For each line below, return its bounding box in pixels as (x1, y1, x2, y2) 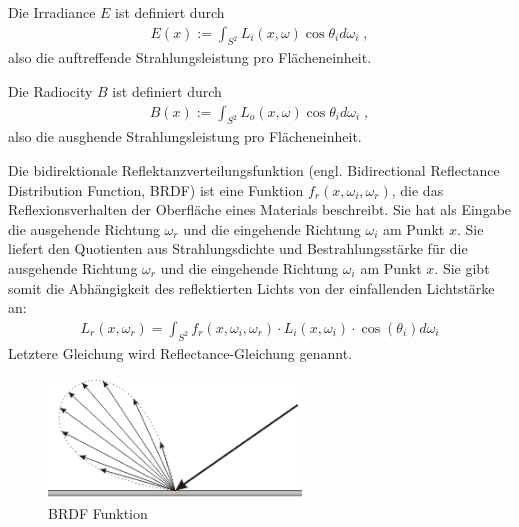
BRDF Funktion (48, 503, 148, 524)
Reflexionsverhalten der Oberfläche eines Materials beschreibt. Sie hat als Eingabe (8, 199, 512, 220)
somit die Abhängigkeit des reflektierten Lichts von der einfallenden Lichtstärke (8, 277, 495, 298)
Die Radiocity (8, 81, 93, 102)
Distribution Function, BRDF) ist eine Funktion (8, 179, 304, 200)
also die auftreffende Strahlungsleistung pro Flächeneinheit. (8, 47, 372, 68)
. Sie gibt (434, 258, 490, 278)
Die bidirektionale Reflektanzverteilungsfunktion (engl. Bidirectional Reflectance (8, 160, 500, 181)
